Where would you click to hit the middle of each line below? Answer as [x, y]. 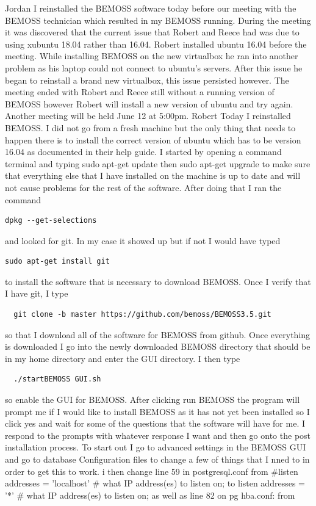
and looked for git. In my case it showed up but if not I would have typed [143, 240]
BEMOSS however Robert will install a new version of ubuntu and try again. [149, 103]
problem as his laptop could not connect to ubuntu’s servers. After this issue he [154, 67]
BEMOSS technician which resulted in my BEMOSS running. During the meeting [158, 20]
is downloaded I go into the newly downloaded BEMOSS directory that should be [158, 346]
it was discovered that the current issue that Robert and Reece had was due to [152, 32]
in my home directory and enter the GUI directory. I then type [123, 358]
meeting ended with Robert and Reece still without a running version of [140, 92]
